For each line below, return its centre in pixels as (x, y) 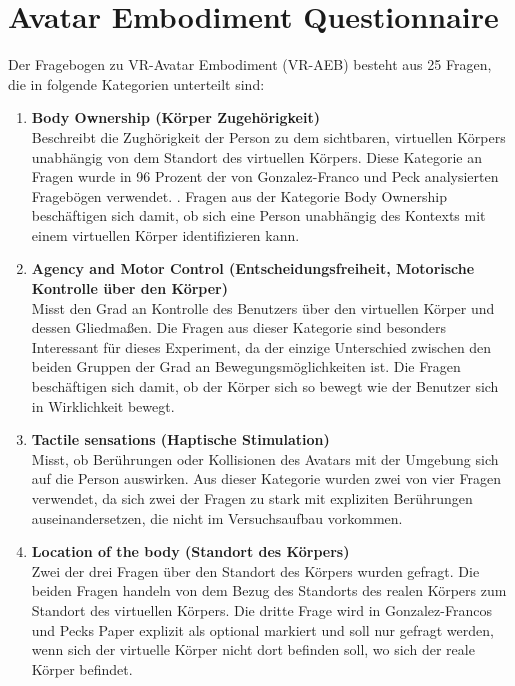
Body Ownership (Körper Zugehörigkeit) (175, 117)
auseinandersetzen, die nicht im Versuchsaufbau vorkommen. (217, 517)
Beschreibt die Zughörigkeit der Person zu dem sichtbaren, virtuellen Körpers (268, 136)
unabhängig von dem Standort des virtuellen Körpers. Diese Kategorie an (257, 156)
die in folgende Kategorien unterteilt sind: (136, 83)
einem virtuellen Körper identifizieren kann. (165, 234)
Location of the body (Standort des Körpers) (190, 551)
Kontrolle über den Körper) (129, 288)
